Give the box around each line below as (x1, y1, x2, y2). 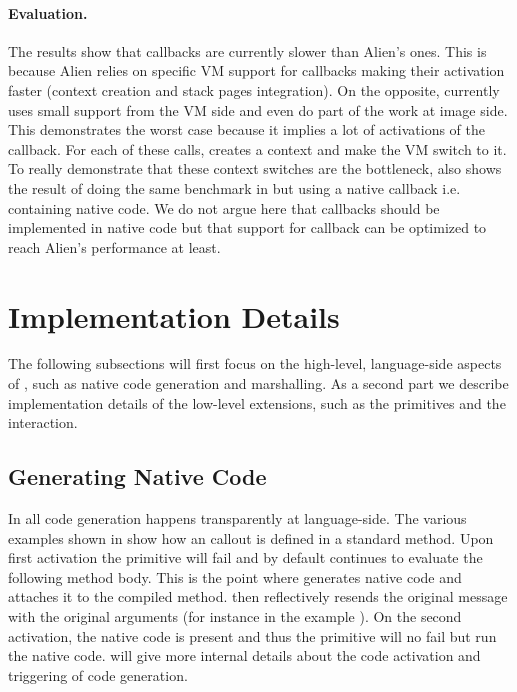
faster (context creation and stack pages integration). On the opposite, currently (8, 79, 500, 100)
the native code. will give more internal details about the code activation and (8, 645, 481, 666)
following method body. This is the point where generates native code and (8, 566, 462, 587)
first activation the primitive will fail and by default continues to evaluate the (8, 547, 483, 568)
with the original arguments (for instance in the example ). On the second (8, 606, 462, 626)
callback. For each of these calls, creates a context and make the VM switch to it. (8, 138, 507, 159)
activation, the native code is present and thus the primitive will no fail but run (8, 625, 497, 646)
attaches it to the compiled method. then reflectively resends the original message (8, 586, 508, 607)
